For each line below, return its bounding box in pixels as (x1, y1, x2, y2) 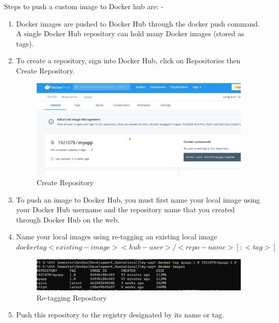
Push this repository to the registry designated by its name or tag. (16, 309, 224, 320)
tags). (16, 38, 34, 48)
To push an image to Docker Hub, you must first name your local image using (16, 194, 260, 205)
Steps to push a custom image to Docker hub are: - (4, 1, 164, 11)
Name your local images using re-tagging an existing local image (16, 231, 217, 242)
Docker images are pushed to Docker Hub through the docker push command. (16, 18, 260, 29)
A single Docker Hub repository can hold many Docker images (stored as (16, 28, 244, 39)
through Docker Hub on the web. (16, 214, 119, 225)
